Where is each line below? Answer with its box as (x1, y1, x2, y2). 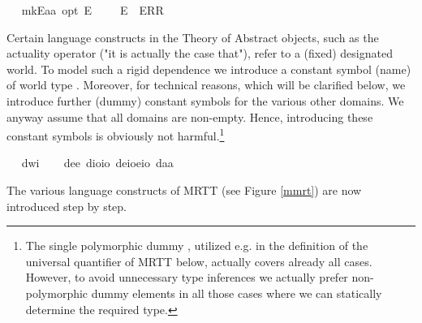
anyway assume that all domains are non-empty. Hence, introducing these (6, 108, 373, 125)
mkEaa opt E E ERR (21, 2, 164, 18)
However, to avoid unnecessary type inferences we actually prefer (25, 269, 348, 286)
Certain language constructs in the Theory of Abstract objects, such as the (6, 28, 379, 45)
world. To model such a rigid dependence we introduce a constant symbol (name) (6, 60, 411, 77)
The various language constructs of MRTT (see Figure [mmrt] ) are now (6, 182, 362, 198)
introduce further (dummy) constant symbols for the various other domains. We (6, 92, 404, 109)
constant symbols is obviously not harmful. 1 (6, 125, 225, 144)
